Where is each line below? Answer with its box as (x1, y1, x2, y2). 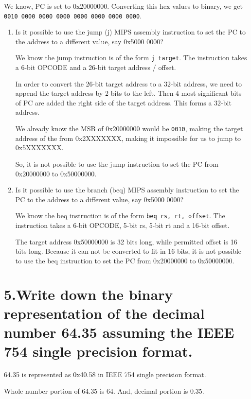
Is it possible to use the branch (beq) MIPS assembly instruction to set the (15, 185, 239, 195)
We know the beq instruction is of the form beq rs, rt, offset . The (15, 210, 225, 221)
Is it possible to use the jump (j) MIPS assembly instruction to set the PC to (15, 27, 246, 37)
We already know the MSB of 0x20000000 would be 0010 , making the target (15, 123, 243, 134)
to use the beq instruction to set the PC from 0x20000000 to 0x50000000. (15, 255, 234, 265)
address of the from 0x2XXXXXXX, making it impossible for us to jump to (15, 133, 241, 143)
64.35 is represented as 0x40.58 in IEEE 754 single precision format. (4, 369, 206, 379)
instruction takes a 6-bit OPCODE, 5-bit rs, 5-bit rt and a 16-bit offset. (15, 220, 230, 230)
